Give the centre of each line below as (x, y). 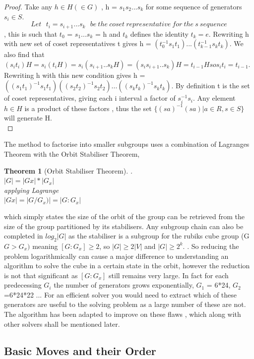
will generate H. (28, 118)
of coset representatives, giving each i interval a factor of (90, 98)
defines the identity (159, 33)
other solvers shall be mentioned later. (62, 324)
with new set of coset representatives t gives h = (78, 43)
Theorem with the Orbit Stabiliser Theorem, (72, 153)
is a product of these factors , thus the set (88, 108)
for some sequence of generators (194, 6)
